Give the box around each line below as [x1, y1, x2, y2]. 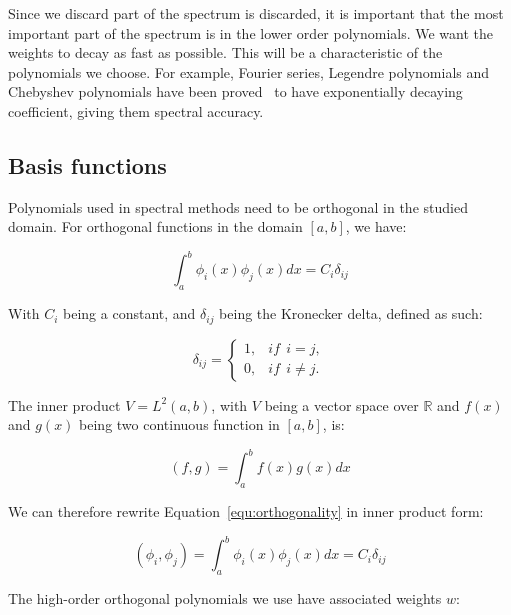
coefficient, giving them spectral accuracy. [8, 100, 264, 121]
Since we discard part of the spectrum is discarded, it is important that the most [8, 3, 504, 23]
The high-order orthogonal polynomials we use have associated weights [8, 588, 442, 609]
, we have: [345, 216, 407, 237]
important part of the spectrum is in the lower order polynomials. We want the [8, 22, 494, 43]
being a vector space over [264, 394, 419, 415]
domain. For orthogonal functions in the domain [8, 216, 303, 237]
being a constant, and [63, 303, 196, 324]
